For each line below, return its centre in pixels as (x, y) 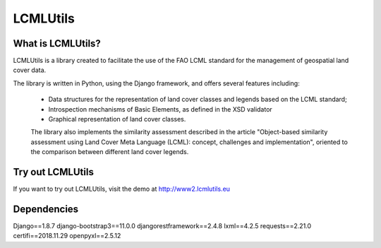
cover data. (30, 70)
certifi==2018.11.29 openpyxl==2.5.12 (67, 236)
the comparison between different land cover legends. (110, 152)
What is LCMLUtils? (57, 43)
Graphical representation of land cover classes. (117, 119)
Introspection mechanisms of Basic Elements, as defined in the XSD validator (161, 109)
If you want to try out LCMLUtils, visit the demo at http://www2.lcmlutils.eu (122, 189)
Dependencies (46, 209)
